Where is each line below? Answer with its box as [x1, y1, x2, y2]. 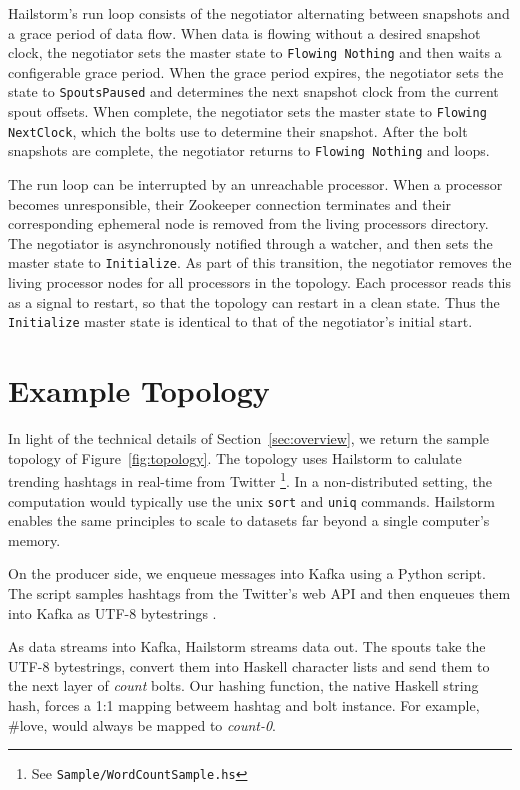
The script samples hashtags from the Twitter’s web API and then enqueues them [8, 582, 511, 603]
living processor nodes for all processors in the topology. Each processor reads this [8, 272, 511, 293]
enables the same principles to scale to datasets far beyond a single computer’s [8, 510, 490, 531]
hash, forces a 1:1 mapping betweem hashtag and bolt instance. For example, [8, 694, 480, 715]
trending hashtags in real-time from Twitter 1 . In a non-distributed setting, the [8, 468, 492, 491]
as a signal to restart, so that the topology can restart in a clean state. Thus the [8, 291, 500, 312]
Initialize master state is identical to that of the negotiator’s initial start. [8, 311, 473, 332]
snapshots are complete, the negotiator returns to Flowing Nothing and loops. [8, 140, 490, 161]
